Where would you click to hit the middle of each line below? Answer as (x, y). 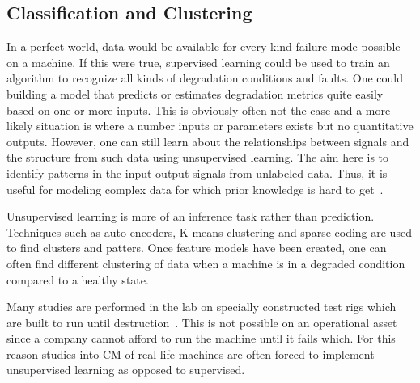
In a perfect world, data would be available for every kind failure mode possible (204, 46)
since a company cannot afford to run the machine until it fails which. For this (201, 338)
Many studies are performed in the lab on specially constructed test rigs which (202, 307)
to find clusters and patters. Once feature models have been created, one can (197, 248)
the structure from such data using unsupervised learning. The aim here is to (198, 157)
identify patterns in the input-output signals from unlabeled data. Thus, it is (197, 173)
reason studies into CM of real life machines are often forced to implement (191, 354)
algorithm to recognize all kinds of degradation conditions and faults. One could (205, 78)
